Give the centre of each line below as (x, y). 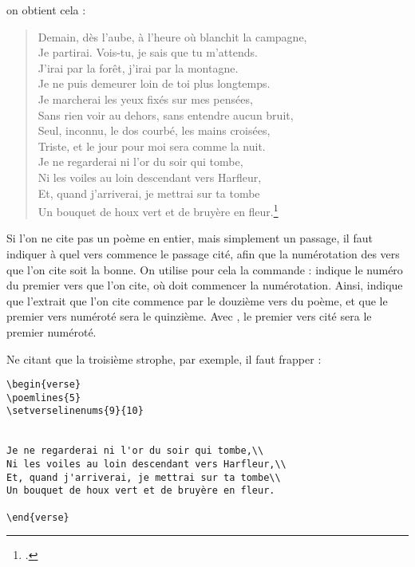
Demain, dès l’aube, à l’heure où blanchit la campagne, (172, 36)
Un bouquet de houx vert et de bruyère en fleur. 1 (158, 210)
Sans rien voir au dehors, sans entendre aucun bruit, (166, 114)
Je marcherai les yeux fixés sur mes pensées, (145, 98)
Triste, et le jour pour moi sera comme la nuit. (152, 146)
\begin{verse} (44, 385)
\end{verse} (38, 517)
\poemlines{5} (44, 398)
